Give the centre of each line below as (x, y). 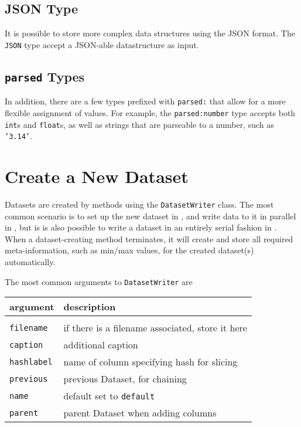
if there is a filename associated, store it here (155, 328)
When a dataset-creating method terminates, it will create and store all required (149, 238)
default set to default (109, 396)
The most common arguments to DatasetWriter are (99, 281)
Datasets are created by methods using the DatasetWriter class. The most (139, 204)
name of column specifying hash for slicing (150, 362)
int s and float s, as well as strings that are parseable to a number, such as (139, 124)
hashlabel (31, 362)
